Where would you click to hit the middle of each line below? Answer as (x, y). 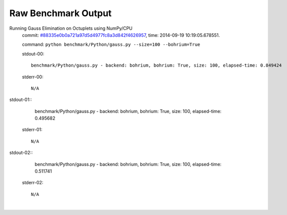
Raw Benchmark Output (60, 13)
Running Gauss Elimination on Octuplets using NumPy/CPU (71, 28)
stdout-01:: (21, 100)
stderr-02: (33, 183)
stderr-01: (32, 130)
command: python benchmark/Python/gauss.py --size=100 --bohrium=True (111, 44)
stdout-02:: (21, 153)
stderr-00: (33, 77)
